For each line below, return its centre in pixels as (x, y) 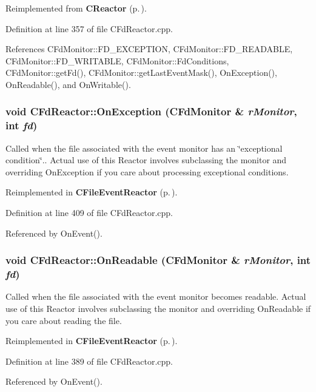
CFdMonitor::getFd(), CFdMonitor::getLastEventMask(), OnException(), (141, 73)
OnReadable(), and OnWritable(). (68, 84)
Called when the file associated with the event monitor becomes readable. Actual (156, 296)
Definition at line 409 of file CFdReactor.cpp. (89, 213)
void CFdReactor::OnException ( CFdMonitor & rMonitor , (151, 111)
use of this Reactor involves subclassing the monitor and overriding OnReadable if (158, 308)
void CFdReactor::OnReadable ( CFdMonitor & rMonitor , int (158, 260)
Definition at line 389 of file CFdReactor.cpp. (89, 361)
